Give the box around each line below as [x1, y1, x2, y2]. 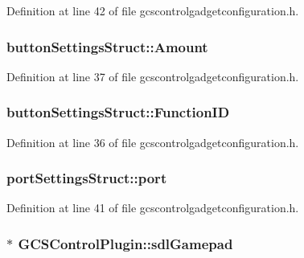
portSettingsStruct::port [6, 168, 167, 188]
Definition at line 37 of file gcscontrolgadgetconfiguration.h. [6, 68, 299, 84]
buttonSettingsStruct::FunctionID [6, 102, 230, 122]
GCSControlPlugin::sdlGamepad [18, 233, 233, 253]
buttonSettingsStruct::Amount [6, 36, 208, 56]
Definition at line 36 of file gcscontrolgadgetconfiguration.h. [6, 133, 299, 150]
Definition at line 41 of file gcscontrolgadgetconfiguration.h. [6, 199, 299, 216]
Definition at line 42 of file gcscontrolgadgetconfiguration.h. [6, 2, 299, 18]
